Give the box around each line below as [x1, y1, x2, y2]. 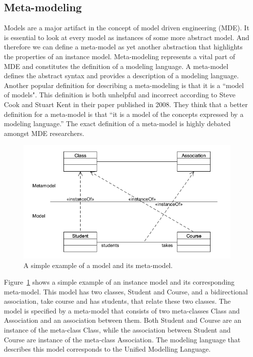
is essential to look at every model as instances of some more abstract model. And [4, 32, 250, 42]
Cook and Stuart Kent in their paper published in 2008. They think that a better [4, 99, 248, 109]
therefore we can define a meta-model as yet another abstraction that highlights [4, 42, 243, 52]
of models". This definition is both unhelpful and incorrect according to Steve [4, 89, 235, 100]
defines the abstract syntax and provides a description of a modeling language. [4, 70, 239, 81]
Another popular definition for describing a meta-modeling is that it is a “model [4, 80, 244, 90]
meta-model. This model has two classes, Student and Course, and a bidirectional [4, 286, 248, 296]
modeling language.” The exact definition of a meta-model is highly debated [4, 118, 231, 129]
